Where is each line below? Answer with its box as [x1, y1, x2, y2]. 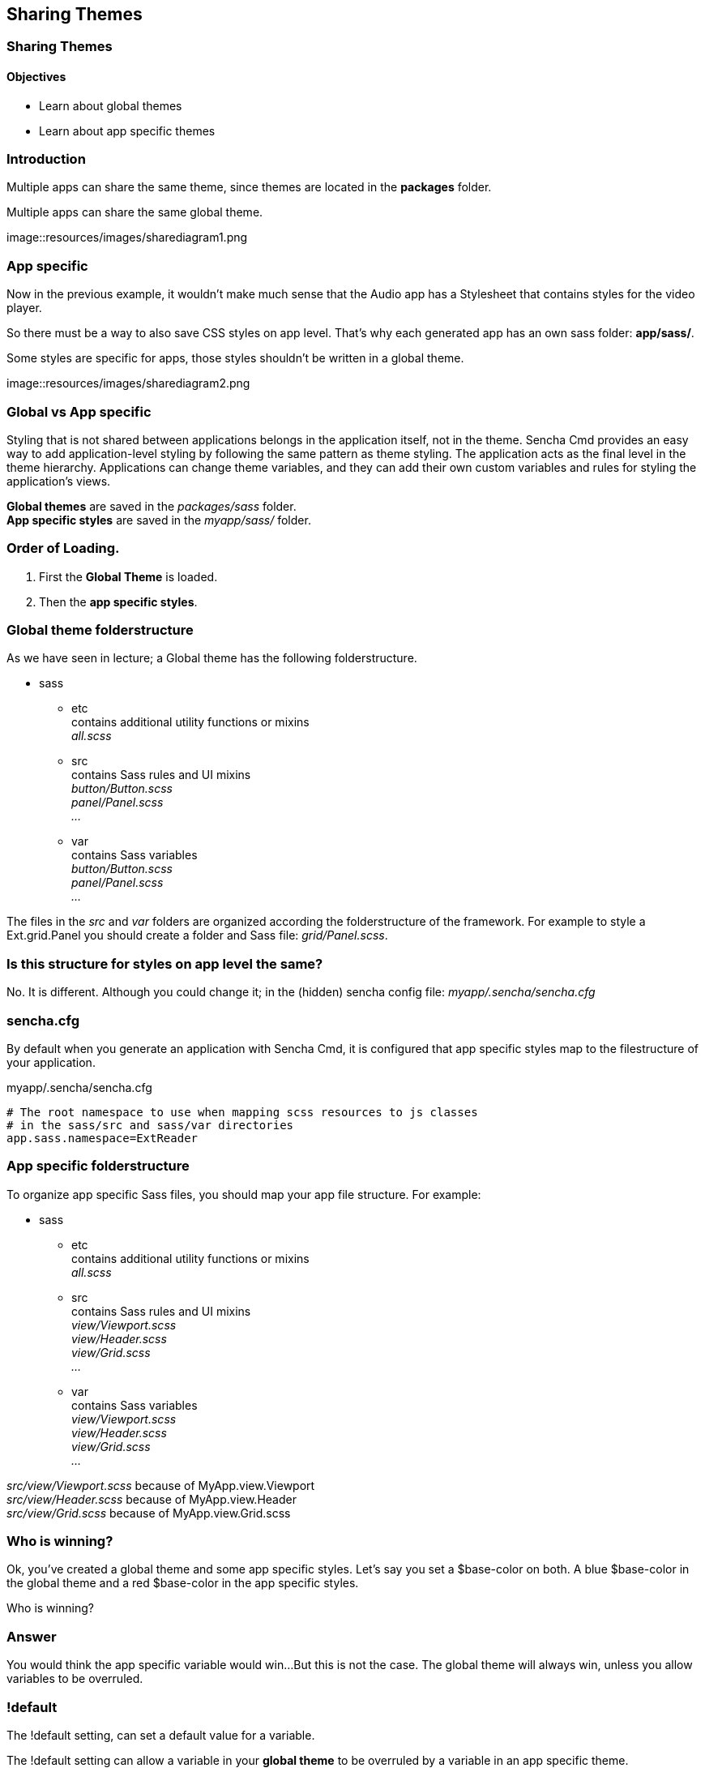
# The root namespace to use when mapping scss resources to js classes [6, 1105, 478, 1119]
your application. [6, 1055, 96, 1069]
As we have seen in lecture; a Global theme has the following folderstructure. [6, 651, 417, 666]
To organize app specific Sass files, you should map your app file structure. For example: [6, 1187, 481, 1201]
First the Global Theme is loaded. [39, 569, 218, 584]
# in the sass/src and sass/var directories [6, 1118, 294, 1132]
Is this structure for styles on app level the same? [6, 955, 323, 972]
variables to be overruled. [6, 1672, 143, 1686]
